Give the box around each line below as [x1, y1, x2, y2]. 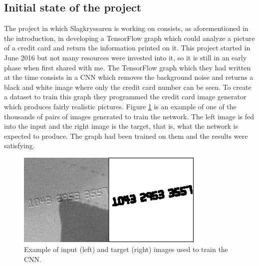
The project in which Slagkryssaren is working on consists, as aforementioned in [4, 23, 249, 33]
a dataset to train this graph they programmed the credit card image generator [4, 91, 247, 102]
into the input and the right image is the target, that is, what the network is [4, 121, 238, 131]
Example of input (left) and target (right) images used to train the [24, 244, 228, 255]
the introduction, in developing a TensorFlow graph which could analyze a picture [4, 32, 255, 43]
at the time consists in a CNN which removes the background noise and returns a [4, 72, 254, 82]
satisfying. [4, 140, 35, 151]
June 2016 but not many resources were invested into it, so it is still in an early [4, 52, 247, 62]
